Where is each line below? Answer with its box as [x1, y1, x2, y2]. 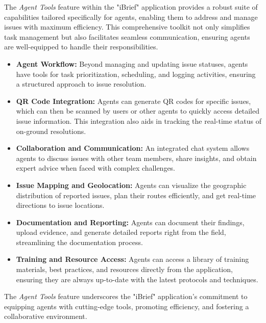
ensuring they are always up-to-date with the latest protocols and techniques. [16, 274, 258, 284]
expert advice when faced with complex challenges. [16, 163, 176, 173]
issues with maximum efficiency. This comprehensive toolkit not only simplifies [4, 21, 250, 32]
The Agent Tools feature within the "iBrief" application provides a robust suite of [4, 2, 258, 12]
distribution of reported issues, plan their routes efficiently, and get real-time [16, 190, 256, 200]
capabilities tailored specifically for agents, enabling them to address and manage [4, 11, 258, 22]
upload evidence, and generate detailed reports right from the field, [16, 227, 226, 237]
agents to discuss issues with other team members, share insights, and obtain [16, 152, 257, 163]
